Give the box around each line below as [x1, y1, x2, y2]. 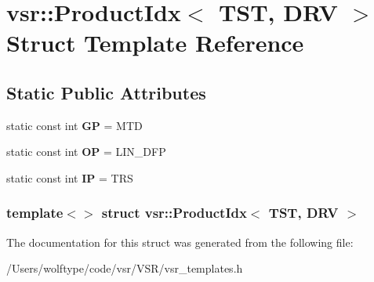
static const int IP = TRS [6, 169, 133, 186]
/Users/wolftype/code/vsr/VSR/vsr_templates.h [6, 260, 243, 277]
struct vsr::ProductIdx [101, 203, 247, 222]
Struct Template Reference [6, 27, 304, 59]
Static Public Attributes [6, 80, 206, 104]
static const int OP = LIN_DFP [6, 143, 166, 160]
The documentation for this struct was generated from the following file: [6, 233, 354, 250]
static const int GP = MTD [6, 117, 143, 133]
